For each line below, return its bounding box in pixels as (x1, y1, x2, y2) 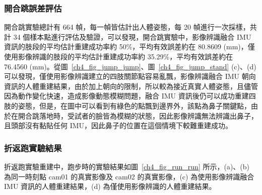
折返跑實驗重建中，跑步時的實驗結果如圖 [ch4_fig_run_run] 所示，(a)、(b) (4, 161, 250, 171)
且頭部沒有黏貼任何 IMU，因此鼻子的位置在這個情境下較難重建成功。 (4, 120, 233, 131)
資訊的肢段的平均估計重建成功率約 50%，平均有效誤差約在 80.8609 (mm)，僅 (4, 41, 255, 52)
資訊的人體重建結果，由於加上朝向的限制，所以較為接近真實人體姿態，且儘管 (4, 80, 258, 91)
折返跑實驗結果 (4, 141, 62, 154)
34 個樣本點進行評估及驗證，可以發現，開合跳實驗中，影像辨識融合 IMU (13, 31, 251, 42)
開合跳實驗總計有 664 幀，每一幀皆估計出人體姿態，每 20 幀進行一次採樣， (4, 22, 250, 32)
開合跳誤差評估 (4, 2, 62, 14)
